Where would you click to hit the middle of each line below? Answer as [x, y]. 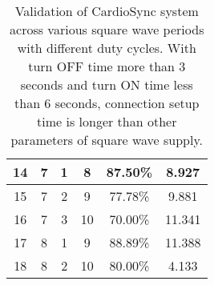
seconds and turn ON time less [107, 84]
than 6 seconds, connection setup [107, 103]
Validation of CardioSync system [107, 11]
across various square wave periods [107, 29]
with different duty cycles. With [107, 48]
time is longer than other [107, 121]
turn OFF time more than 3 [107, 66]
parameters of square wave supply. [107, 140]
